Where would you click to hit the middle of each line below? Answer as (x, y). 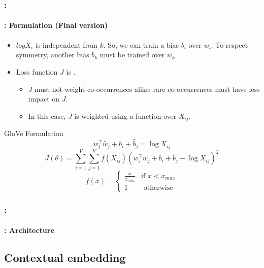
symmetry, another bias (53, 55)
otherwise (158, 188)
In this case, (47, 115)
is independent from (66, 44)
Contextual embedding (65, 258)
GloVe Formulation (34, 133)
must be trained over (132, 55)
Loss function (37, 72)
